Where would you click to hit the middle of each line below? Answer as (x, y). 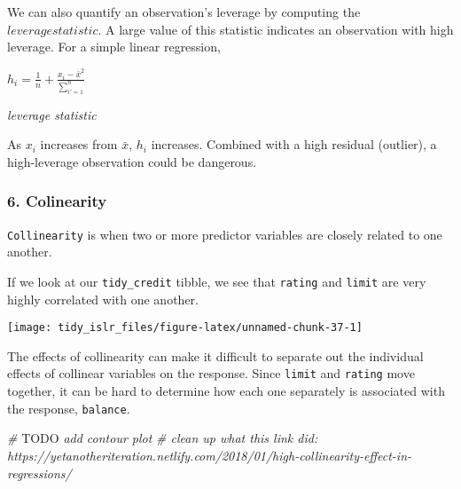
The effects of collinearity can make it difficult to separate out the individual (215, 355)
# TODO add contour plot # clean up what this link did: (163, 438)
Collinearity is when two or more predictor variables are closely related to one (225, 234)
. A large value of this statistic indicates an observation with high (276, 29)
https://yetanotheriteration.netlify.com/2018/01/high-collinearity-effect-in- (210, 455)
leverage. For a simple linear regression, (114, 47)
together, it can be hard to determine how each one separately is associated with (226, 391)
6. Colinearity (57, 201)
